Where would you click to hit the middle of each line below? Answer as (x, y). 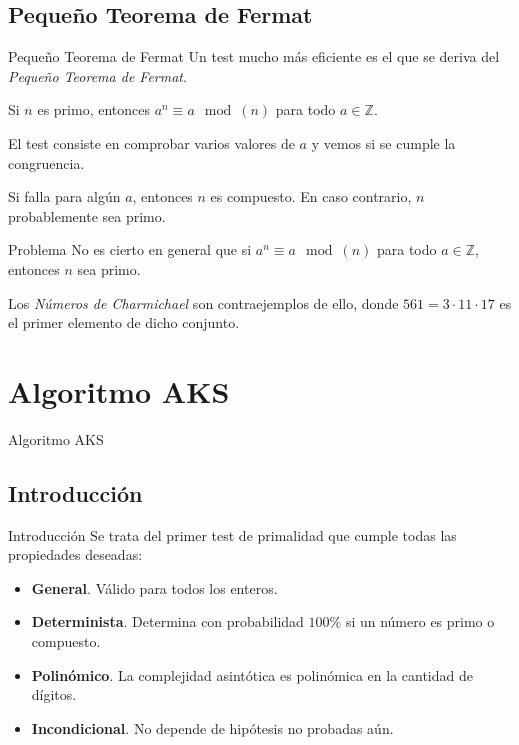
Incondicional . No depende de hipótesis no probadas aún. (212, 727)
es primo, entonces (93, 109)
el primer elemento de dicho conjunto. (124, 322)
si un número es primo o (420, 621)
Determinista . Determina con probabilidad (167, 621)
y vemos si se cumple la (383, 142)
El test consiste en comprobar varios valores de (151, 142)
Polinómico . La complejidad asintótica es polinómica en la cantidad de (252, 674)
